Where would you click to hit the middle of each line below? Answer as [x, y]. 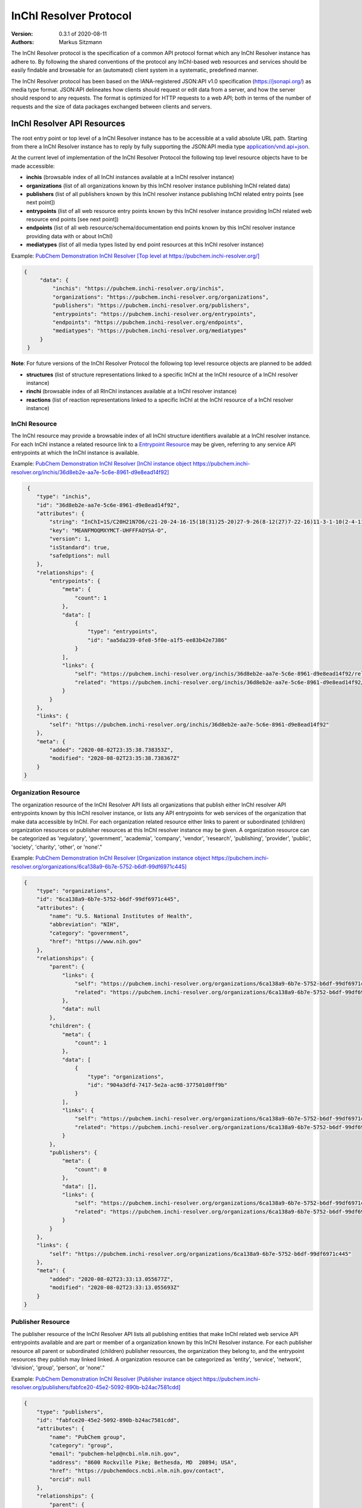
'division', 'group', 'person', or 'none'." [58, 1368]
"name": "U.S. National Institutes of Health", [121, 916]
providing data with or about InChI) [69, 236]
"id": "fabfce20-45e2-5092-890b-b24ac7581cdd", [108, 1420]
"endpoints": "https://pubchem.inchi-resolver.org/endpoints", [148, 322]
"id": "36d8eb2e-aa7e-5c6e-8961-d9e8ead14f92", [108, 505]
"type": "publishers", [70, 1412]
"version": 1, [70, 539]
